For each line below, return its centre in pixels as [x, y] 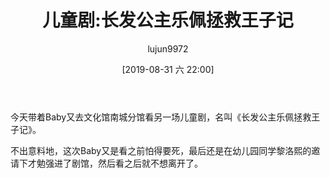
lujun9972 [168, 48]
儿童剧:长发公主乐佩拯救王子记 [168, 20]
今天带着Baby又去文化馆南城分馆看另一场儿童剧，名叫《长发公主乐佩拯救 [161, 117]
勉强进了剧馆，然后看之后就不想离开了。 [119, 163]
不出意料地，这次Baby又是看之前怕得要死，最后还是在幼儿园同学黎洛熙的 [161, 150]
